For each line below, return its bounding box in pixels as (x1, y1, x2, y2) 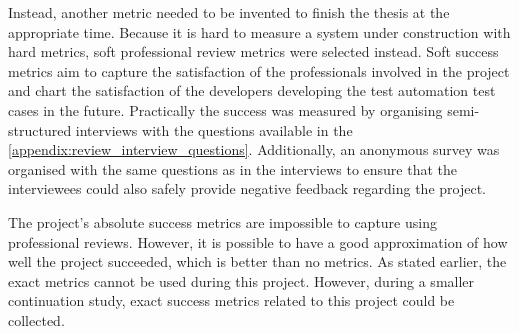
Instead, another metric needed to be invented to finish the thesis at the (8, 2, 450, 22)
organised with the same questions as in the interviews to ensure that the (8, 158, 458, 179)
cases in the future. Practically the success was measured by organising (8, 99, 443, 120)
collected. (8, 309, 65, 330)
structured (8, 119, 72, 140)
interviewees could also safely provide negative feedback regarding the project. (8, 178, 486, 199)
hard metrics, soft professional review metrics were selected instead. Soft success (8, 41, 499, 62)
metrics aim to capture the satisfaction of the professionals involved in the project (8, 60, 510, 81)
